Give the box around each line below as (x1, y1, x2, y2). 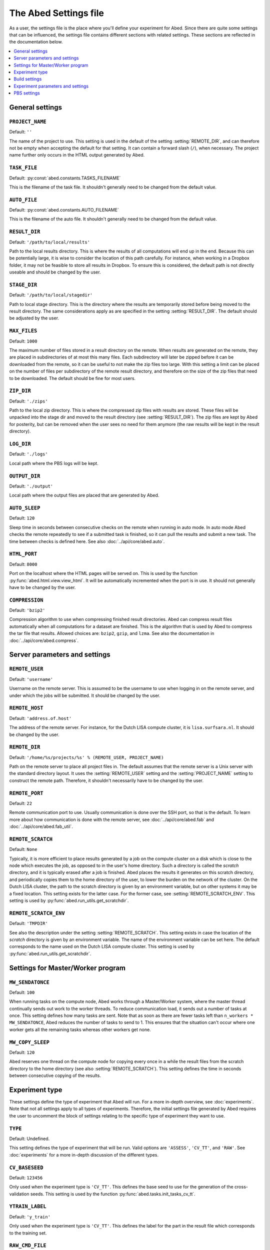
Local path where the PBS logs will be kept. (9, 460, 98, 466)
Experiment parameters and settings (13, 83, 89, 89)
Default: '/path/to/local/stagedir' (9, 292, 93, 298)
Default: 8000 (9, 561, 37, 567)
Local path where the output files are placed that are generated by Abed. (9, 492, 159, 498)
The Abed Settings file (9, 7, 104, 18)
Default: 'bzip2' (9, 607, 45, 613)
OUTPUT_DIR (9, 472, 40, 479)
